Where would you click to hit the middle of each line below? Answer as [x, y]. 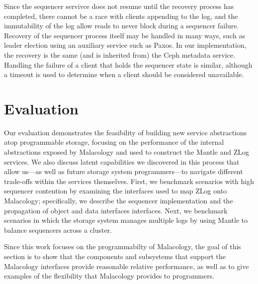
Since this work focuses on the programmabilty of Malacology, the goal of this [123, 246]
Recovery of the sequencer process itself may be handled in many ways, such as [125, 35]
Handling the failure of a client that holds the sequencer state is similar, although [128, 64]
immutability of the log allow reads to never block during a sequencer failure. [122, 26]
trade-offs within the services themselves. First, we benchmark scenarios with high [129, 181]
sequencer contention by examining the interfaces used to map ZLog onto [116, 191]
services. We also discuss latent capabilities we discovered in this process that [122, 161]
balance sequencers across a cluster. [58, 230]
